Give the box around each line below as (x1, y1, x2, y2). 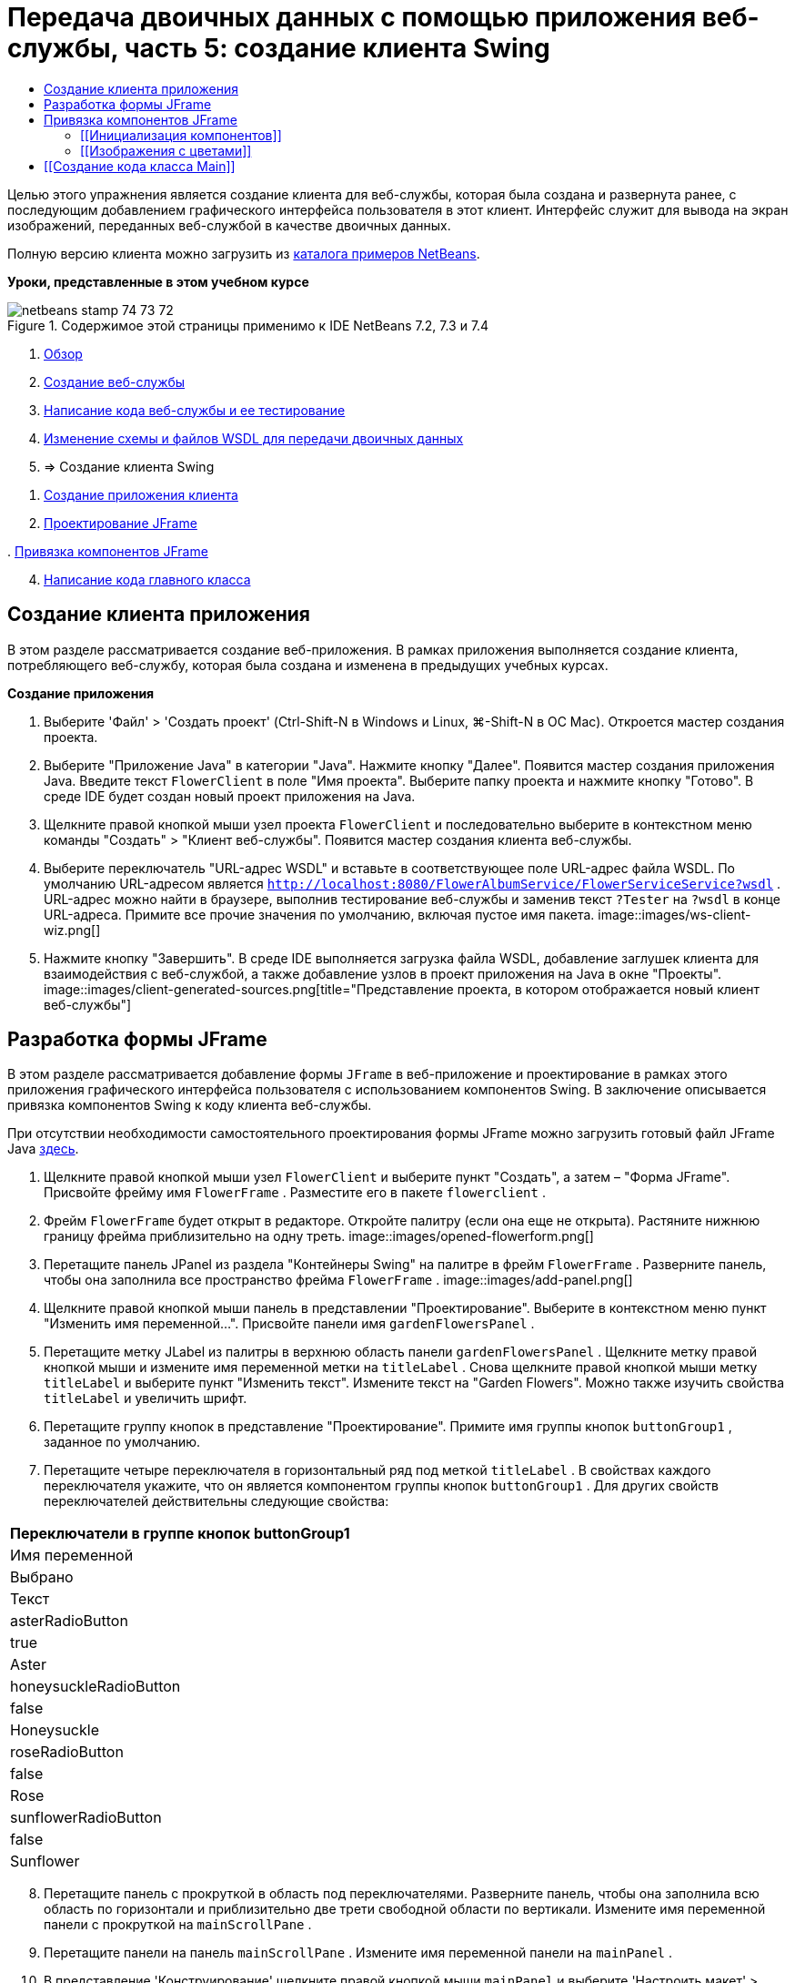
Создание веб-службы (44, 373, 186, 390)
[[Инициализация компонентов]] (80, 127, 282, 143)
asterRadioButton (10, 1612, 128, 1631)
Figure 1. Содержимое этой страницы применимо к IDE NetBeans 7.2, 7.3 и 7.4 (7, 317, 489, 333)
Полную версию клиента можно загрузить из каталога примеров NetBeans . (7, 245, 480, 261)
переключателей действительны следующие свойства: (44, 1493, 389, 1510)
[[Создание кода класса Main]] (44, 158, 236, 174)
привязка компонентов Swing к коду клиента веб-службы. (7, 1097, 372, 1114)
